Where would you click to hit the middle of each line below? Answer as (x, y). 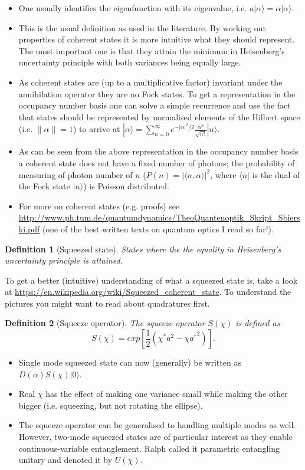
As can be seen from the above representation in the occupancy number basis (158, 151)
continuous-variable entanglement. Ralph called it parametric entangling (149, 448)
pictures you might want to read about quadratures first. (107, 303)
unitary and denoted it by (65, 460)
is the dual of (276, 174)
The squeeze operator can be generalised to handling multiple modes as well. (157, 425)
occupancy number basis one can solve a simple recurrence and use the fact (155, 105)
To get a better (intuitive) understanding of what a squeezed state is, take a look (151, 280)
